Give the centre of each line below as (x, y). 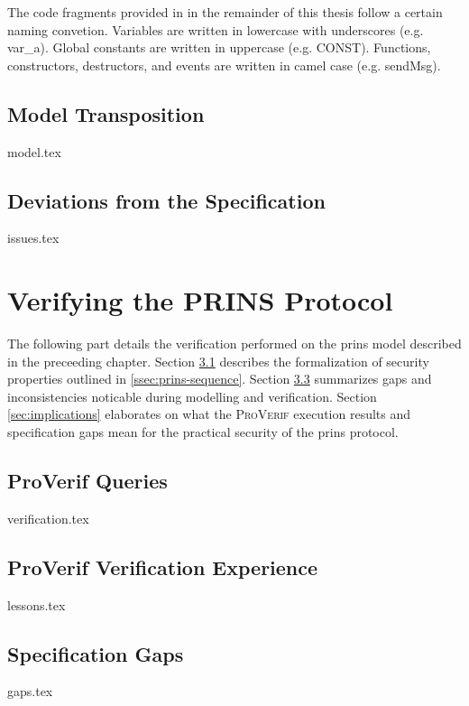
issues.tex (33, 238)
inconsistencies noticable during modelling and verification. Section (192, 396)
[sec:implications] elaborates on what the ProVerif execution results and (209, 414)
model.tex (34, 151)
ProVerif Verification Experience (163, 567)
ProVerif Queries (87, 481)
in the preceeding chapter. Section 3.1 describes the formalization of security (218, 361)
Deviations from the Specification (166, 200)
